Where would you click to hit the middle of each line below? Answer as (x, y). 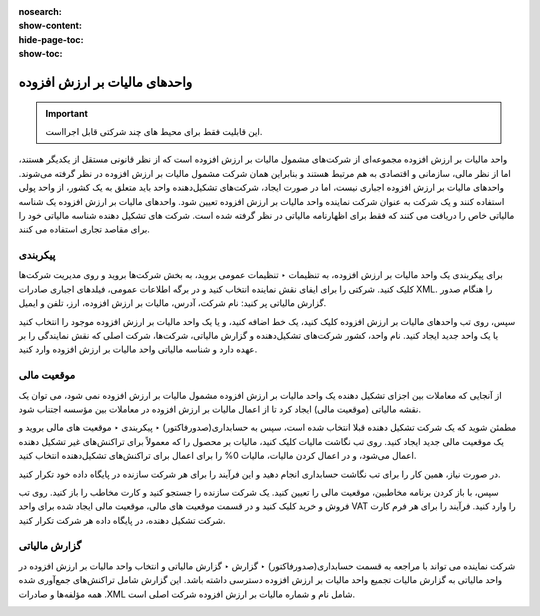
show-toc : (40, 54)
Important (67, 113)
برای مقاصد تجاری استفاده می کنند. (84, 229)
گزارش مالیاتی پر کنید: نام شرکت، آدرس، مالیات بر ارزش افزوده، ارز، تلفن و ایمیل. (172, 303)
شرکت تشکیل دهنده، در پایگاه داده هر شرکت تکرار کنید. (122, 520)
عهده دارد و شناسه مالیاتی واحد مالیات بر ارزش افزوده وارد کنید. (138, 349)
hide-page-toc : (51, 39)
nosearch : (40, 11)
